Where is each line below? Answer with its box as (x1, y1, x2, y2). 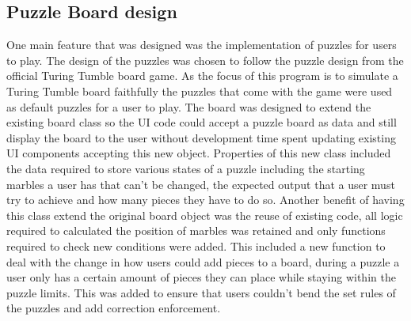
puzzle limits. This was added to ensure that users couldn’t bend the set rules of (6, 284, 396, 300)
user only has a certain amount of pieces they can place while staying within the (6, 269, 396, 285)
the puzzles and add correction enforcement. (6, 300, 221, 316)
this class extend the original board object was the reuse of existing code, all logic (6, 206, 403, 223)
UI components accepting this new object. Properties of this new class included (6, 145, 391, 161)
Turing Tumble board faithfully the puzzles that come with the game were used (6, 82, 393, 99)
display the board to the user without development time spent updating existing (6, 129, 396, 145)
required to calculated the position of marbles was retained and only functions (6, 222, 386, 239)
